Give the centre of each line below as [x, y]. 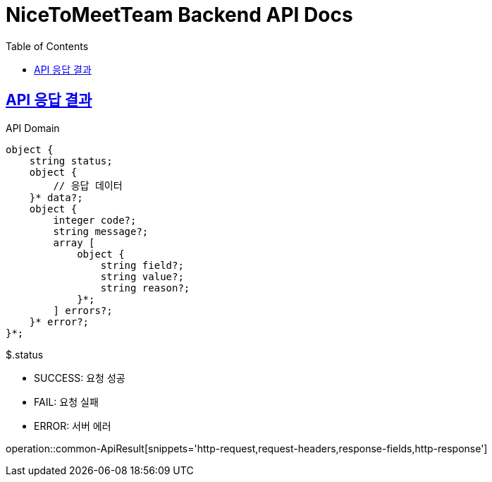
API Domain [33, 128]
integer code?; [95, 220]
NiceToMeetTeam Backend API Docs [179, 15]
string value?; [142, 276]
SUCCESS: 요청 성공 [80, 378]
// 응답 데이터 [88, 185]
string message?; [101, 231]
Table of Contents [47, 46]
